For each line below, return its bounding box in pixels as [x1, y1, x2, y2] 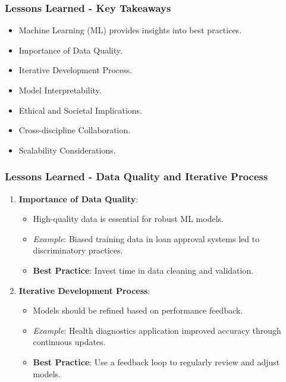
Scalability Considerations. [18, 143, 116, 156]
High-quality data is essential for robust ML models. [33, 212, 224, 225]
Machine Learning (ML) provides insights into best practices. [18, 24, 242, 36]
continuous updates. [33, 336, 106, 348]
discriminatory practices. [33, 244, 123, 256]
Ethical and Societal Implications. [18, 104, 142, 116]
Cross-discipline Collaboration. [18, 124, 131, 136]
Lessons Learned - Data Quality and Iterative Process [5, 169, 268, 184]
